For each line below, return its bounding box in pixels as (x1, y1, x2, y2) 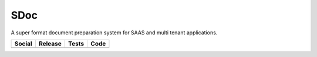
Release (38, 40, 62, 48)
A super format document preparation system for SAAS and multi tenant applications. (11, 29, 218, 36)
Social (14, 40, 32, 48)
